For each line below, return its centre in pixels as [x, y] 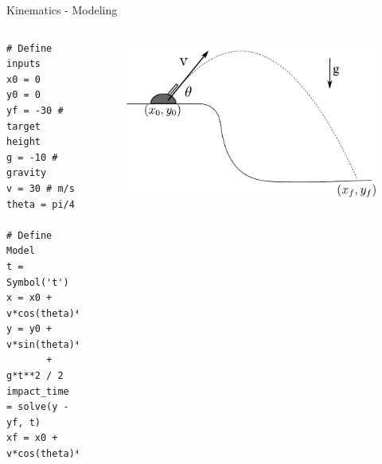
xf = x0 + [32, 438]
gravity [27, 173]
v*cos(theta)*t [47, 313]
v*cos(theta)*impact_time [75, 454]
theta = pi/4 [41, 204]
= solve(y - [38, 407]
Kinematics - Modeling [62, 10]
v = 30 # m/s [41, 188]
